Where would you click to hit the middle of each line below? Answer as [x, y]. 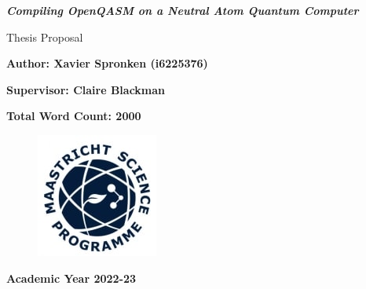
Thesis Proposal [45, 37]
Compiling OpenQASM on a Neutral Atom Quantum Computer [183, 10]
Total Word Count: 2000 [74, 116]
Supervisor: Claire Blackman [86, 89]
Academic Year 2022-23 [71, 278]
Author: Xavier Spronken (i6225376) [107, 63]
